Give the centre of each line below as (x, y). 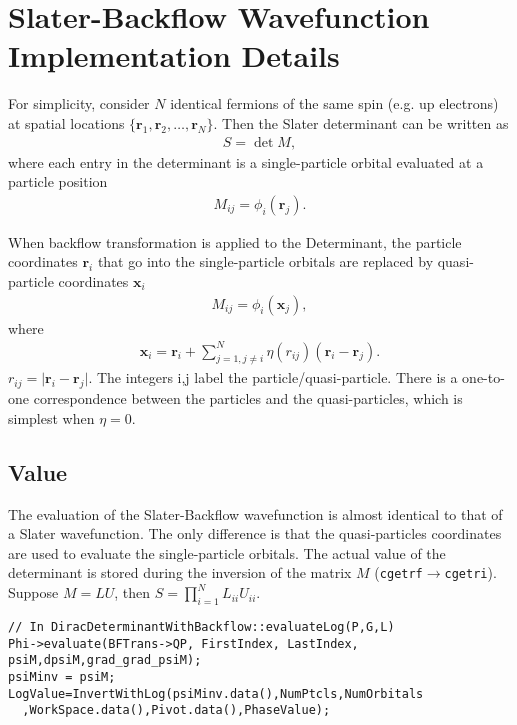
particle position (58, 181)
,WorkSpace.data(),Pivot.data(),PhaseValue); (176, 710)
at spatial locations (66, 122)
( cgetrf (398, 572)
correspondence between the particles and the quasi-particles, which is (248, 398)
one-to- (483, 377)
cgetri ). (470, 572)
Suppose (33, 592)
